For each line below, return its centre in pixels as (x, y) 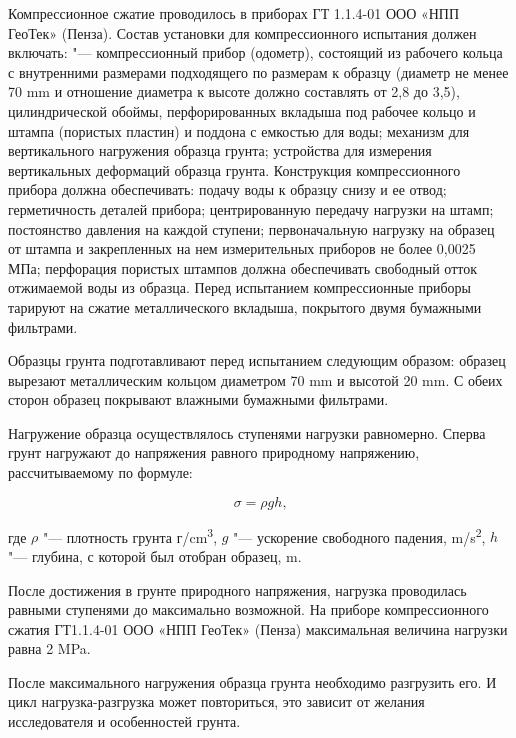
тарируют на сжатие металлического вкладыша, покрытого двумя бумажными (245, 306)
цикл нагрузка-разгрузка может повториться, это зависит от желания (216, 701)
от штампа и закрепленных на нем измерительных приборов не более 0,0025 (242, 248)
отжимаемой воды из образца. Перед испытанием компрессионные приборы (239, 287)
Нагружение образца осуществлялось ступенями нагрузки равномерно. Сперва (247, 432)
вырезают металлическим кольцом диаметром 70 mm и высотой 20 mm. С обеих (255, 379)
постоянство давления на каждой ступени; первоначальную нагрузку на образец (251, 228)
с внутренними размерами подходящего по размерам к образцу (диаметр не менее (258, 71)
